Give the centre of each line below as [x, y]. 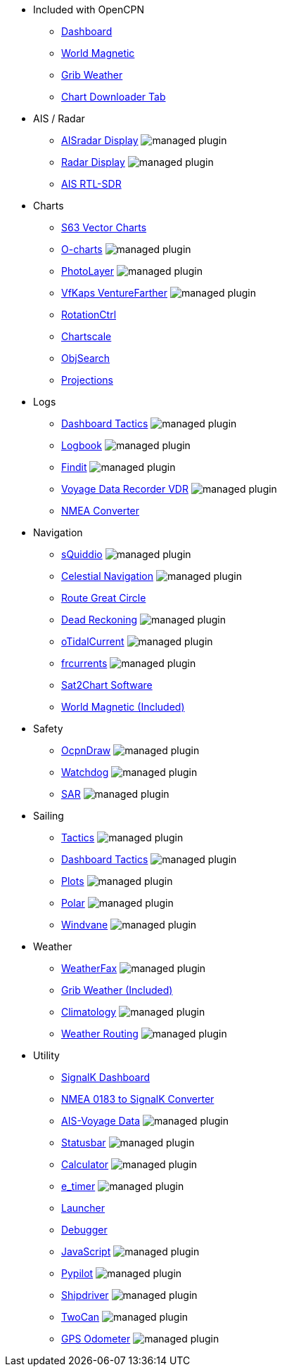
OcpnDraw [86, 750]
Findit [74, 467]
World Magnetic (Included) [123, 707]
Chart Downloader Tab [114, 97]
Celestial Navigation [108, 576]
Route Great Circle [104, 598]
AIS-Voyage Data [101, 1121]
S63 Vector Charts [104, 227]
